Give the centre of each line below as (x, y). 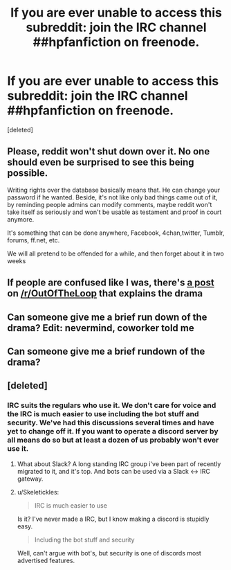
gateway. (30, 479)
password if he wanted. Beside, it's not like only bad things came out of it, (112, 197)
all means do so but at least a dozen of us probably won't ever (113, 440)
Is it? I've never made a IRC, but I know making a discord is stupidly (113, 519)
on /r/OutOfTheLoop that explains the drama (105, 293)
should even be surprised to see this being (101, 162)
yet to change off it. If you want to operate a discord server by (113, 431)
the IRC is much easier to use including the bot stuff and (103, 414)
